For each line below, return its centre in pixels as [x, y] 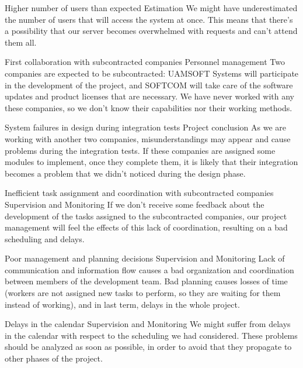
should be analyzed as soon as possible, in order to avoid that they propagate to [148, 347]
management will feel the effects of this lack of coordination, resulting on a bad [146, 227]
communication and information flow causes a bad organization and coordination [149, 269]
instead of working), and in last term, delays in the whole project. [122, 304]
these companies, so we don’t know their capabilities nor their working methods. [149, 107]
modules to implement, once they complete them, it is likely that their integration [151, 162]
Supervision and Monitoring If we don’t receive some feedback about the [135, 204]
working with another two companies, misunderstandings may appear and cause [148, 138]
